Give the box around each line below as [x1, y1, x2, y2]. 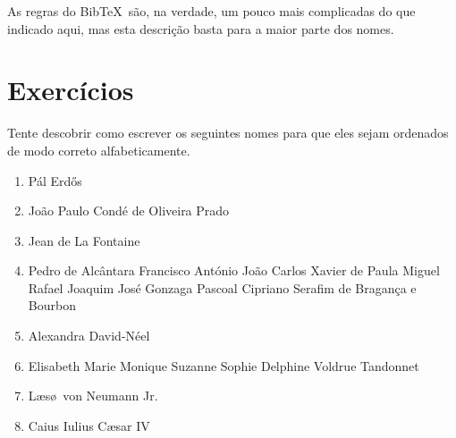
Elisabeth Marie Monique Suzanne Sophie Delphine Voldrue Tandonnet [28, 356, 419, 375]
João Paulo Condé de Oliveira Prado [28, 201, 230, 220]
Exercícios [7, 72, 134, 108]
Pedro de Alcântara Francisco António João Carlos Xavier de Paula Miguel [28, 261, 440, 280]
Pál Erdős [28, 171, 82, 190]
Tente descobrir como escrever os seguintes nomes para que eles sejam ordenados [7, 123, 449, 142]
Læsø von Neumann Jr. [28, 386, 158, 405]
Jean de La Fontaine [28, 231, 140, 249]
